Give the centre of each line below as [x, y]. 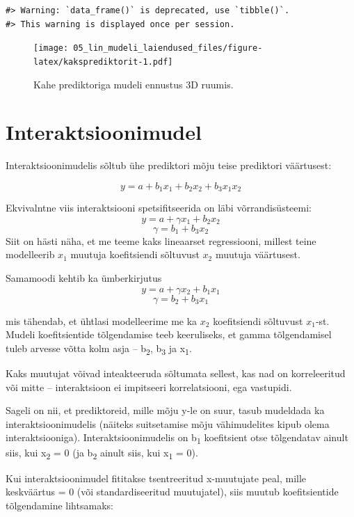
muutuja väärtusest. [258, 254]
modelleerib [30, 254]
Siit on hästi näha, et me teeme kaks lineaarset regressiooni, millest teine [161, 240]
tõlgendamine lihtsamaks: [59, 505]
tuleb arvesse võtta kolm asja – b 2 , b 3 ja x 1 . [99, 349]
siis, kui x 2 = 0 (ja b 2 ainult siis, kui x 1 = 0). [102, 454]
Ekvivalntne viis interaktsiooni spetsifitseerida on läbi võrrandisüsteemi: [159, 208]
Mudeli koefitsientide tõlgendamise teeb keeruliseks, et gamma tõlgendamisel [169, 334]
